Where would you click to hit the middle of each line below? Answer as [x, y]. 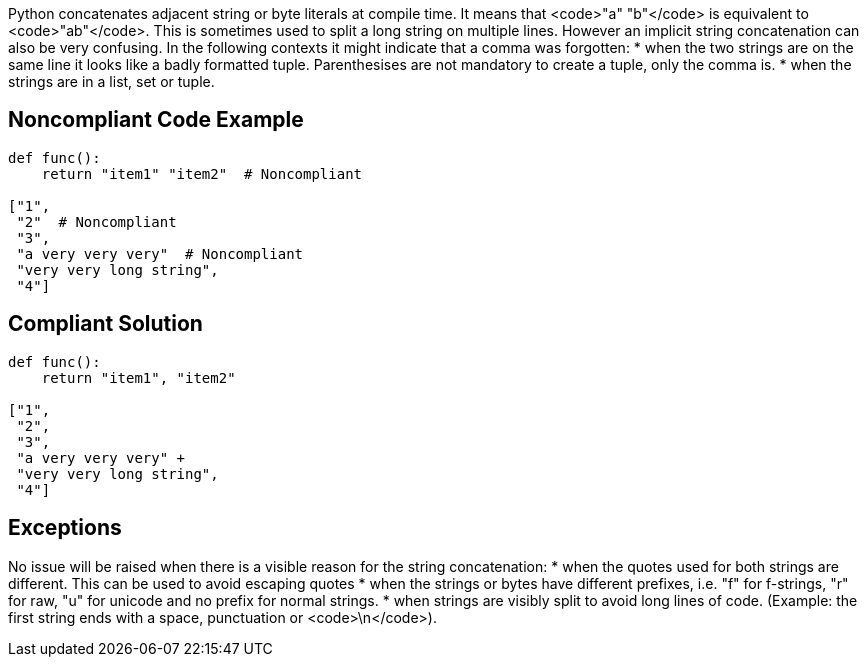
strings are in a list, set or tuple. [111, 81]
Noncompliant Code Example [156, 120]
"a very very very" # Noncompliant [160, 253]
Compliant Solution [105, 324]
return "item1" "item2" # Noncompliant [202, 173]
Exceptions [65, 528]
